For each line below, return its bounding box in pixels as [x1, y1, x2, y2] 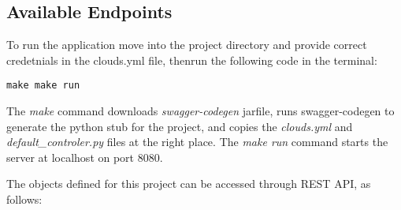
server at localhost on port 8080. [6, 148, 163, 165]
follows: [6, 191, 43, 208]
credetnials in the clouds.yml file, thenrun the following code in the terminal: [6, 51, 377, 68]
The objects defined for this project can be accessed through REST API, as [6, 175, 371, 192]
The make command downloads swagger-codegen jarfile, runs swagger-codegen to [6, 103, 395, 119]
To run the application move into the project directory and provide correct [6, 36, 367, 53]
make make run [6, 80, 80, 92]
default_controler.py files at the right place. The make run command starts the [6, 133, 388, 150]
